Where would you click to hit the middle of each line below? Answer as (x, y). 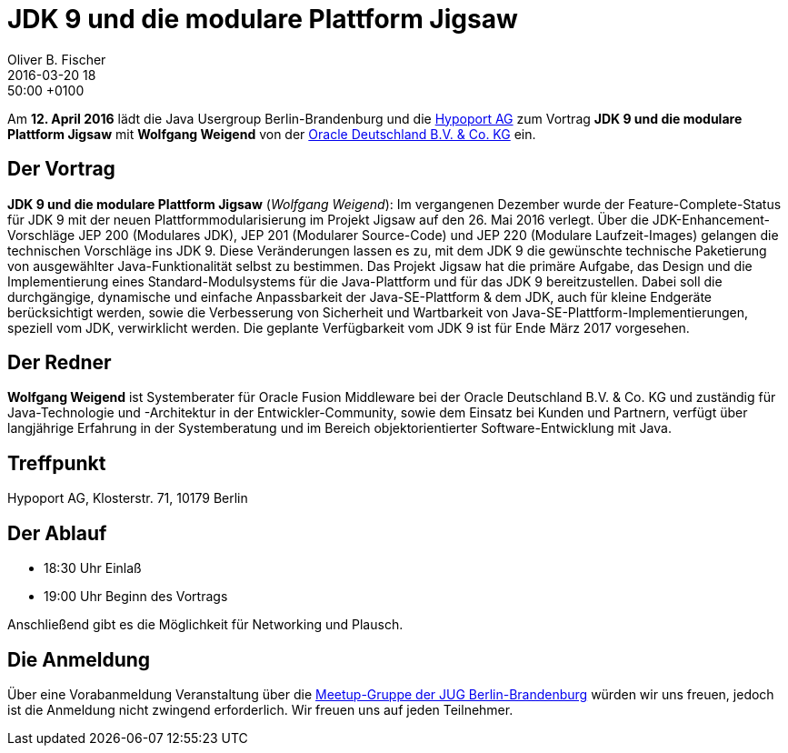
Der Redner (60, 363)
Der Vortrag (61, 169)
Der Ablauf (57, 533)
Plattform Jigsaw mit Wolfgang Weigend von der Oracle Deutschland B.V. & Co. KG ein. (272, 134)
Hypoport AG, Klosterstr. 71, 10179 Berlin (128, 498)
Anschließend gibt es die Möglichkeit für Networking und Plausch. (205, 625)
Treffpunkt (57, 463)
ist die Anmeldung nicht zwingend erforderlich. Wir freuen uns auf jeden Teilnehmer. (260, 709)
